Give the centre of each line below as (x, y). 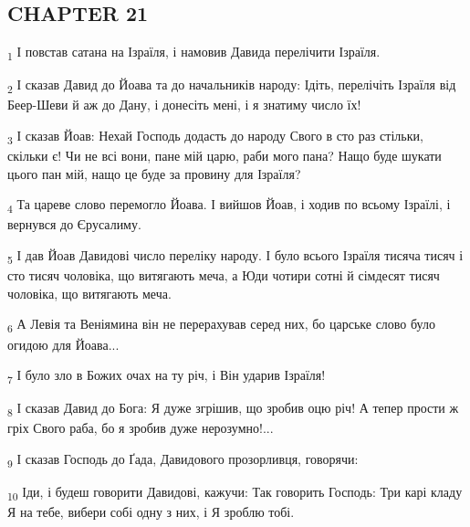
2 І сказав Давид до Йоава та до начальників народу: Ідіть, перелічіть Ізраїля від (232, 86)
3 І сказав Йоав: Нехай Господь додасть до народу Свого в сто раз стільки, (215, 137)
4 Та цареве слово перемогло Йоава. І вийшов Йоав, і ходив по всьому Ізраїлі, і (229, 206)
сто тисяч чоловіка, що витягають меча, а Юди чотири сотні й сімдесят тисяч (224, 275)
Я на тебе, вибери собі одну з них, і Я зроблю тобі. (151, 512)
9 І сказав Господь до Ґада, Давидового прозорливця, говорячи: (183, 459)
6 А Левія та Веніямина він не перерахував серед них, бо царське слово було (221, 325)
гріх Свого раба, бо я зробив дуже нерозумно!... (141, 428)
